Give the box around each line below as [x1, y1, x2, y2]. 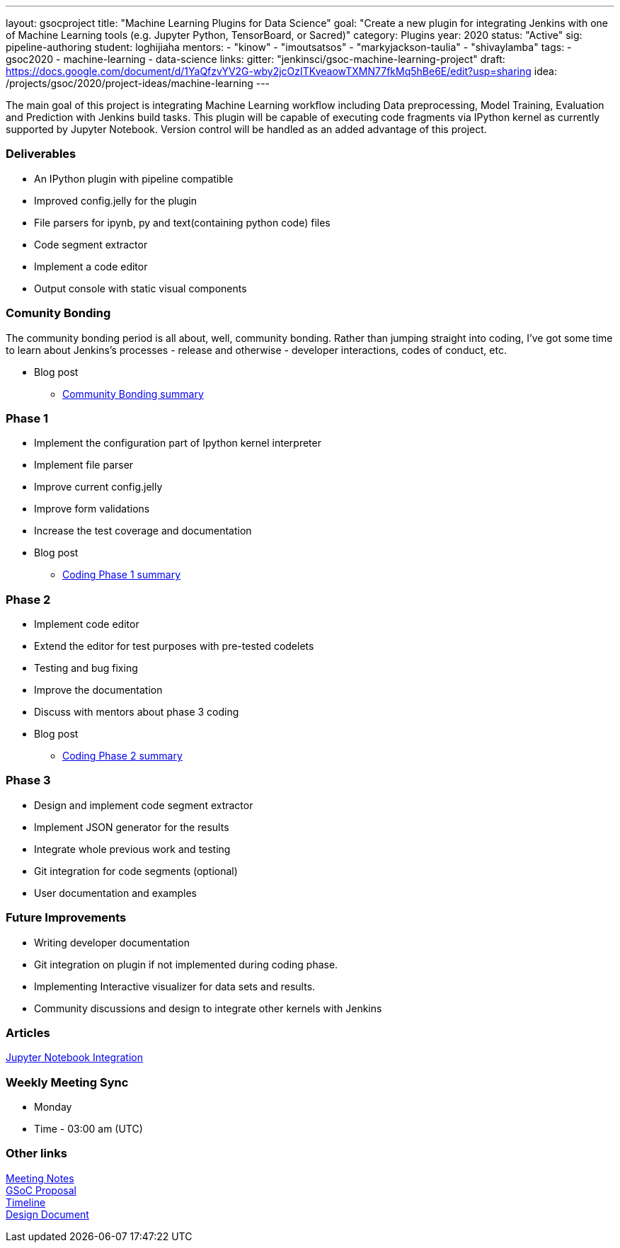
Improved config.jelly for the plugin [34, 194, 197, 207]
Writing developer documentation [34, 936, 190, 949]
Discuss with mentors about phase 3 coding [34, 706, 239, 718]
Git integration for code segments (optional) [34, 864, 238, 877]
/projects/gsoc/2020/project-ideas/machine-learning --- [6, 77, 270, 89]
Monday [34, 1101, 72, 1113]
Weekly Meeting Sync [6, 1075, 129, 1089]
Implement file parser [34, 459, 134, 471]
